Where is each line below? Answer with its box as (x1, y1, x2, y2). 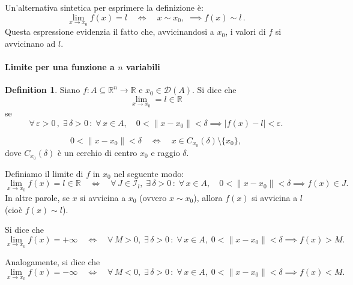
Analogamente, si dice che (5, 256, 100, 268)
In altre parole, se (5, 191, 70, 203)
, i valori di (225, 25, 266, 38)
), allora (193, 191, 223, 203)
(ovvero (139, 191, 167, 203)
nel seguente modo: (113, 167, 184, 179)
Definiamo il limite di (5, 167, 83, 179)
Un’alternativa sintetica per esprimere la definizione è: (5, 1, 204, 13)
